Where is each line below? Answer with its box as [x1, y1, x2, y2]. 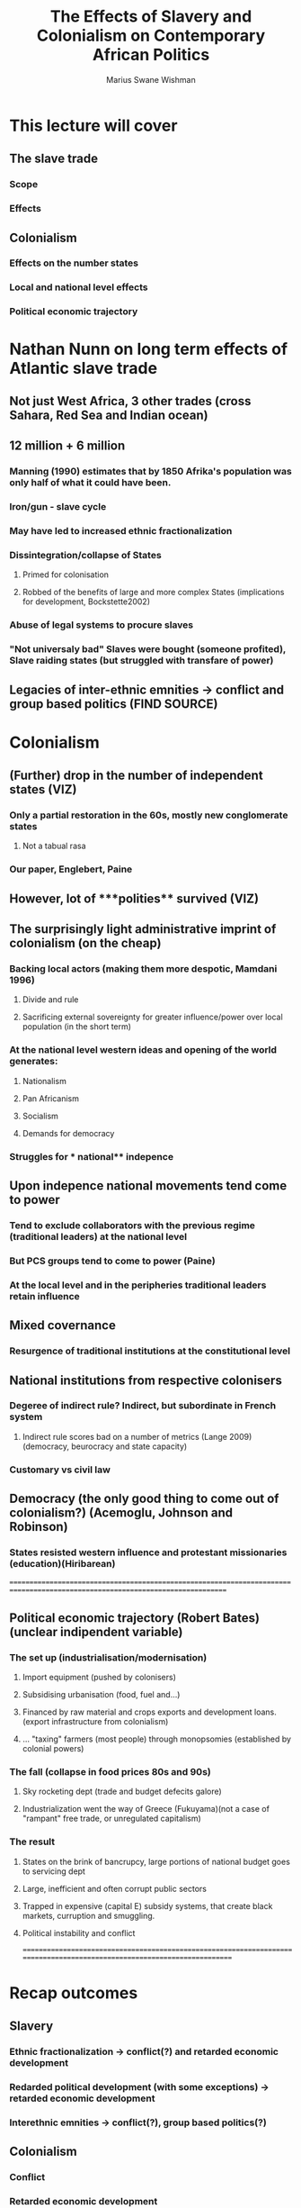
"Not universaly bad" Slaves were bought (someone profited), [9, 643, 287, 656]
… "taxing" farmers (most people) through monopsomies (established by [22, 1733, 292, 1744]
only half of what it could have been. [9, 476, 172, 489]
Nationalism [22, 1075, 67, 1086]
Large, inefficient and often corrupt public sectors [22, 1883, 207, 1894]
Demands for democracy [22, 1127, 115, 1138]
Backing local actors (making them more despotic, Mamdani [9, 963, 278, 975]
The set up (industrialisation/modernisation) [9, 1651, 208, 1663]
